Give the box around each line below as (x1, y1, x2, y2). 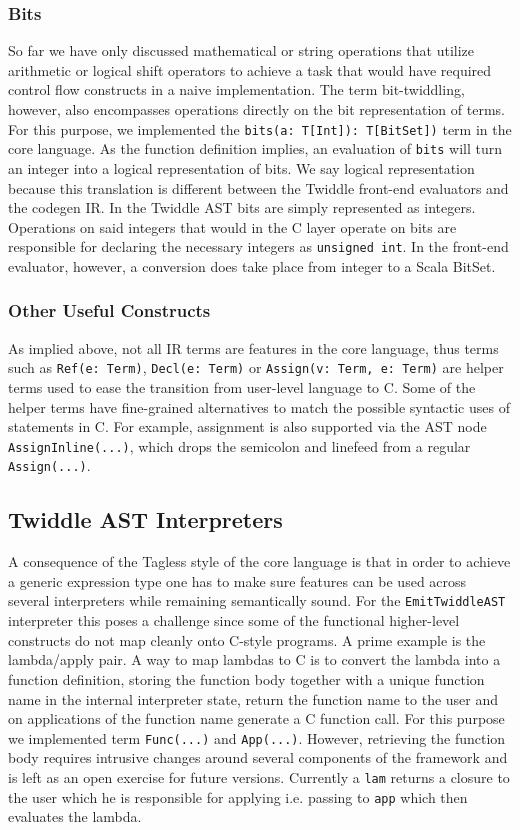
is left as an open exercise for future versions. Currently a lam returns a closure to (8, 766, 510, 787)
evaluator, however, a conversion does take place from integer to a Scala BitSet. (8, 255, 496, 276)
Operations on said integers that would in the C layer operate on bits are (8, 216, 457, 237)
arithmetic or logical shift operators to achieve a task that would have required (8, 59, 492, 80)
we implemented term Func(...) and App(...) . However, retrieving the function (8, 727, 506, 748)
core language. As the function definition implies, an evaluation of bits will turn (8, 138, 503, 159)
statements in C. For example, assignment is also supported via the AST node (8, 416, 487, 437)
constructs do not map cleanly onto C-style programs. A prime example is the (8, 629, 486, 650)
